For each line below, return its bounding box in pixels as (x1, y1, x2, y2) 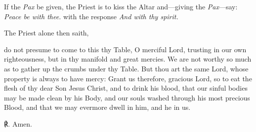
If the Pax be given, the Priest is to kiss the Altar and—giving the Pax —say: (4, 1, 238, 11)
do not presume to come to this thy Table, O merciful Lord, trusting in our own (4, 44, 247, 54)
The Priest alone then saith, (4, 28, 89, 38)
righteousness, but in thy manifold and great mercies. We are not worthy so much (4, 54, 252, 64)
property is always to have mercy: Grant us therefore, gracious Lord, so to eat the (4, 73, 252, 83)
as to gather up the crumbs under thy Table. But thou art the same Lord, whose (4, 63, 249, 73)
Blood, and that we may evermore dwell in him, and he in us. (4, 102, 191, 112)
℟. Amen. (4, 118, 32, 129)
